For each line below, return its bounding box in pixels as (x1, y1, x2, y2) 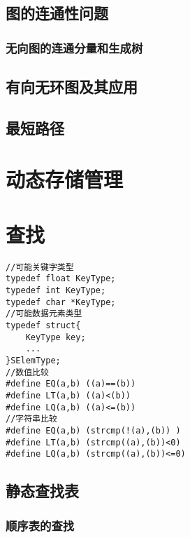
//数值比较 (6, 367, 49, 377)
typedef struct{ (6, 320, 81, 330)
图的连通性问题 (6, 2, 108, 24)
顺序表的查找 (6, 516, 75, 534)
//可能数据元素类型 (6, 309, 82, 319)
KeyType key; (25, 332, 86, 342)
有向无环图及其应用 (6, 76, 138, 97)
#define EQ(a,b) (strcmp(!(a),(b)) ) (6, 425, 181, 436)
